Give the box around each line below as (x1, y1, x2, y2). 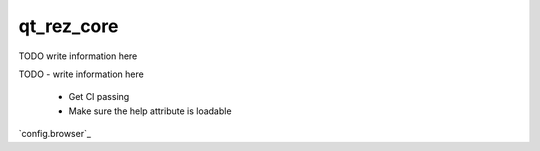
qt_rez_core (18, 15, 119, 37)
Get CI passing (68, 91, 130, 103)
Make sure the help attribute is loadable (68, 105, 232, 117)
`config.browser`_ (18, 128, 92, 140)
